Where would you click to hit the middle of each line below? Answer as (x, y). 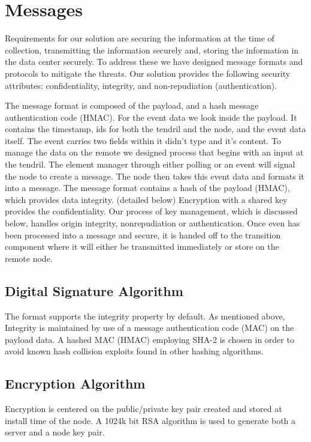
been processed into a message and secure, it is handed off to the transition (143, 235)
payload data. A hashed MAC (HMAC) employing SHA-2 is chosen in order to (150, 339)
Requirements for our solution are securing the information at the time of (140, 38)
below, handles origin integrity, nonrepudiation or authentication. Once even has (153, 223)
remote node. (29, 258)
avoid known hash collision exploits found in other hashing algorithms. (134, 351)
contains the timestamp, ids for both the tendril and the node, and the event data (155, 129)
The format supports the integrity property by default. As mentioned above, (145, 316)
